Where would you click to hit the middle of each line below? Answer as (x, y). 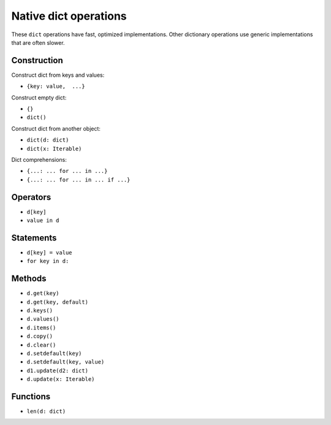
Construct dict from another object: (56, 128)
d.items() (41, 327)
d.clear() (41, 345)
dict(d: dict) (48, 140)
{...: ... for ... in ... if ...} (78, 180)
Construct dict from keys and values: (58, 75)
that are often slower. (38, 42)
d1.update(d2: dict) (58, 370)
